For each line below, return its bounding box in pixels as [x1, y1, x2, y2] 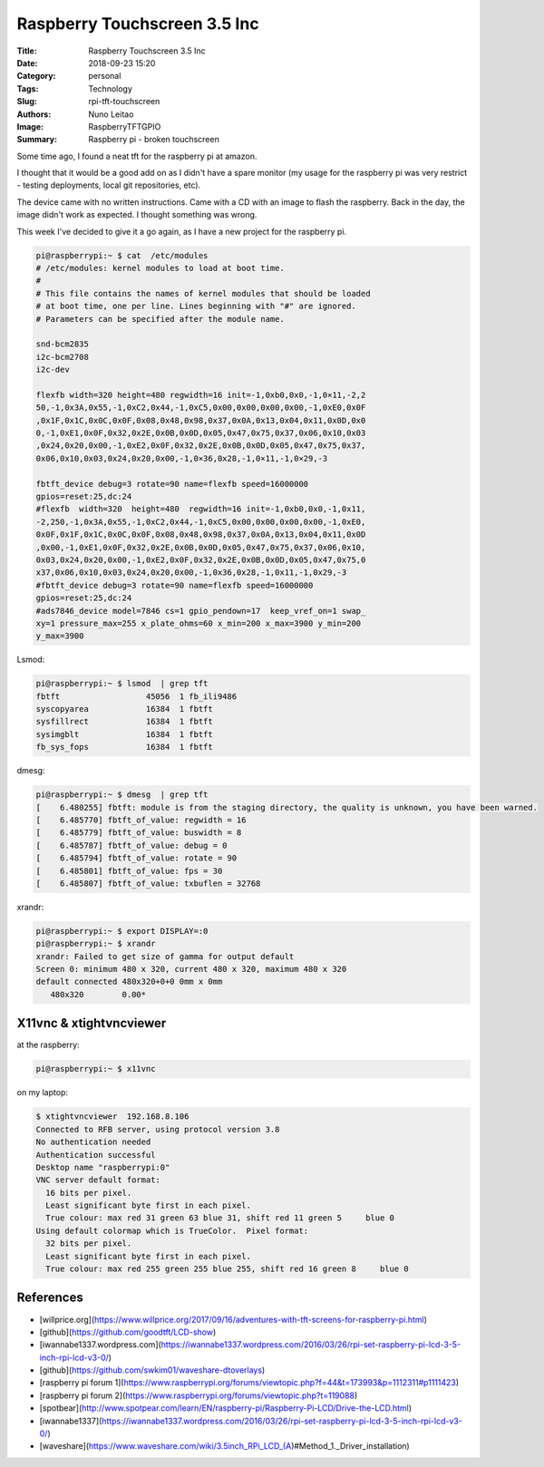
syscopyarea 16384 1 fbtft [35, 704, 213, 714]
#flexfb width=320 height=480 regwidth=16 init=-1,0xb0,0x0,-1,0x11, [35, 504, 366, 514]
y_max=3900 [35, 631, 84, 641]
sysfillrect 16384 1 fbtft [35, 716, 213, 727]
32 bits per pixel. [45, 1239, 132, 1248]
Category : [16, 71, 56, 82]
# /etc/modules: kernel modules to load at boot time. [35, 263, 285, 273]
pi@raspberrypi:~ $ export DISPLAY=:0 [35, 926, 209, 936]
